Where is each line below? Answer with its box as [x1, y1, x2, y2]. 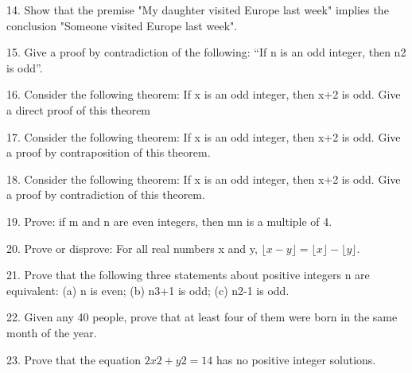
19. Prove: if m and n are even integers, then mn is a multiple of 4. [6, 212, 332, 229]
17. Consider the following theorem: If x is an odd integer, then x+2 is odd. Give [6, 128, 401, 145]
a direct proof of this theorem [6, 101, 151, 118]
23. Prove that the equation [6, 351, 142, 367]
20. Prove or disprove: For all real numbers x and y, [6, 239, 258, 256]
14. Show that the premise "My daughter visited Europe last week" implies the [6, 2, 389, 17]
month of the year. [6, 324, 97, 340]
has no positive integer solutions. [216, 351, 376, 367]
